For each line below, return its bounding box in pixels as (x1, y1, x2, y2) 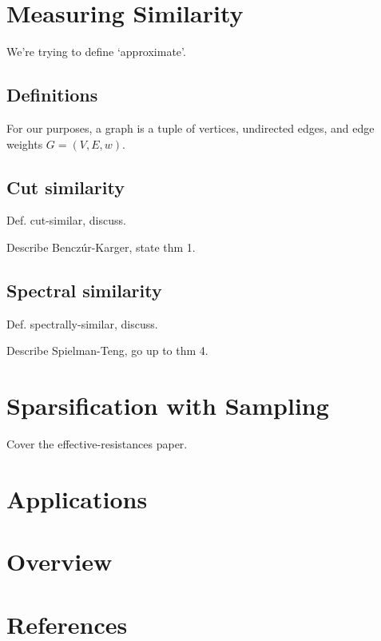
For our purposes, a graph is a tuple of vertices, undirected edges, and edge (6, 119, 375, 136)
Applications (6, 482, 148, 515)
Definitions (6, 82, 98, 107)
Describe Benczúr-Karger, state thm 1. (6, 238, 196, 255)
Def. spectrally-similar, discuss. (6, 315, 158, 332)
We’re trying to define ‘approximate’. (6, 43, 186, 60)
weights (6, 135, 43, 152)
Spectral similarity (6, 277, 162, 302)
